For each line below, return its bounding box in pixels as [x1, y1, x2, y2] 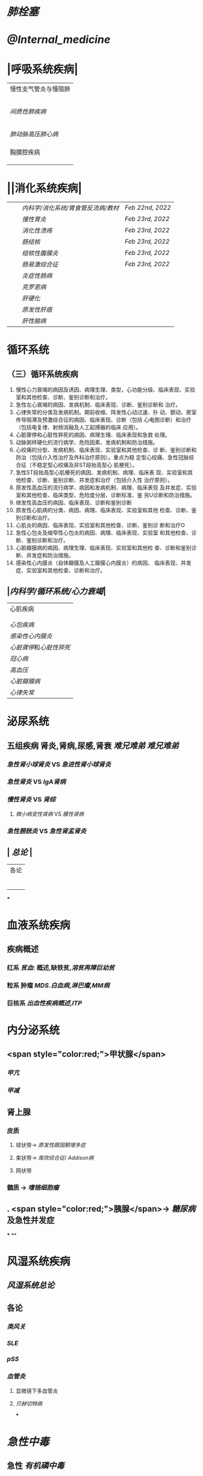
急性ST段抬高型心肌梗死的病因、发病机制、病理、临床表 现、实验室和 [15, 469, 188, 476]
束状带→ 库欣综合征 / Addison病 [15, 1154, 94, 1161]
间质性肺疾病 [10, 107, 47, 116]
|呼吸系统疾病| [7, 62, 78, 76]
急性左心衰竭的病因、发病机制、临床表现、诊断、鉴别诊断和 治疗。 [15, 401, 181, 408]
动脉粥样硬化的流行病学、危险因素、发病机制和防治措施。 [15, 439, 158, 446]
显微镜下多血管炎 [15, 1387, 58, 1394]
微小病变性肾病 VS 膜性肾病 [15, 810, 84, 818]
